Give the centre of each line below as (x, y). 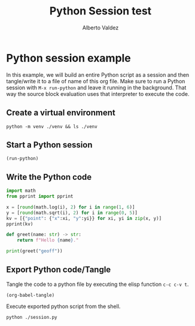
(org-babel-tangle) (31, 295)
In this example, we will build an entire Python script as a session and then (98, 75)
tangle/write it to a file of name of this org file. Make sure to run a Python (96, 81)
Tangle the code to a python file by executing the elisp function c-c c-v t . (97, 284)
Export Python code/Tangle (59, 270)
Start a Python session (49, 145)
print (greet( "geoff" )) (34, 251)
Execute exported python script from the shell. (63, 306)
